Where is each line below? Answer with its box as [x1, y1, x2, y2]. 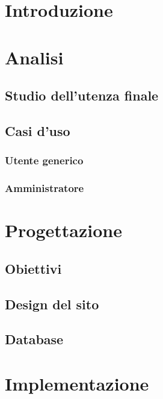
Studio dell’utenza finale [5, 86, 159, 105]
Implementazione [5, 371, 149, 395]
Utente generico [5, 153, 84, 168]
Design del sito [5, 294, 99, 313]
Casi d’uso [5, 121, 70, 140]
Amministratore [5, 181, 84, 196]
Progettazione [5, 218, 122, 243]
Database [5, 330, 64, 348]
